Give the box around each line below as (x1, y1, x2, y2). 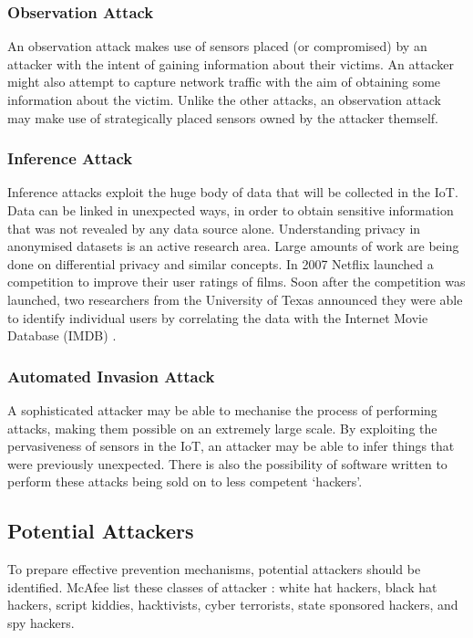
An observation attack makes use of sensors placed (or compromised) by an (7, 37, 427, 56)
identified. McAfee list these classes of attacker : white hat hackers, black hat (7, 577, 437, 596)
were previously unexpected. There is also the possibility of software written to (7, 454, 447, 473)
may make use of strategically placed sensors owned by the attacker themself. (7, 108, 439, 127)
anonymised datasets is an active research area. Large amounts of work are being (7, 236, 459, 256)
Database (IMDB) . (7, 326, 117, 345)
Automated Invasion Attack (7, 364, 215, 387)
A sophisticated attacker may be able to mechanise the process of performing (7, 400, 437, 419)
